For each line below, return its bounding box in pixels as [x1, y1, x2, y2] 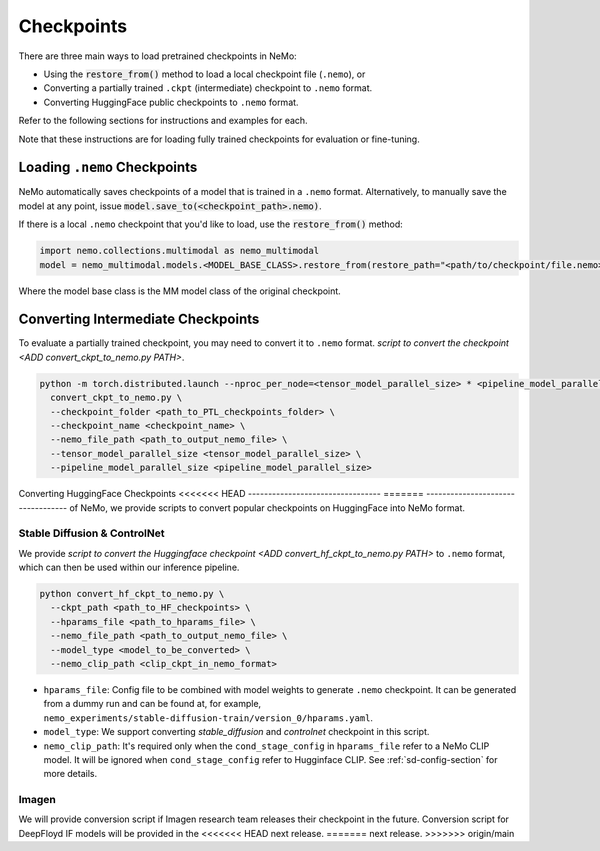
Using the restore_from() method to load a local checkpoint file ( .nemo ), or [43, 68, 366, 80]
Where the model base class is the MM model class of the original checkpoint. [18, 285, 342, 297]
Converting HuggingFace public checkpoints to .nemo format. [43, 96, 299, 108]
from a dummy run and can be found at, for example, [43, 698, 262, 710]
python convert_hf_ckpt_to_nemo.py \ [39, 588, 225, 600]
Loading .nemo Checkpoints [18, 159, 198, 176]
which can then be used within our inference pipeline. [18, 561, 240, 574]
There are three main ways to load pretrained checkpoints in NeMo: [18, 50, 297, 62]
